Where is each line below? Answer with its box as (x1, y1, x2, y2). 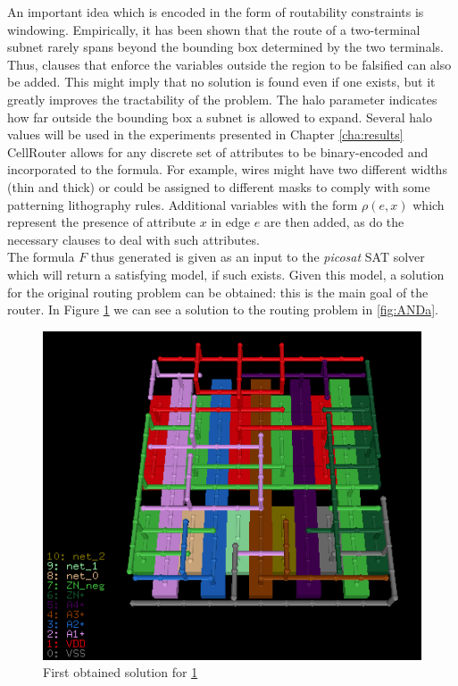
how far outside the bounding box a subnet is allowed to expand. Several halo (7, 107, 432, 126)
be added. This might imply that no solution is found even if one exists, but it (7, 72, 436, 91)
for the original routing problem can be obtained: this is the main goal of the (7, 282, 429, 301)
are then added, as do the (263, 213, 404, 231)
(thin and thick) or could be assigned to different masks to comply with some (7, 177, 430, 196)
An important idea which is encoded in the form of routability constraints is (7, 3, 424, 21)
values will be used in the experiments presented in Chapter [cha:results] (7, 125, 404, 144)
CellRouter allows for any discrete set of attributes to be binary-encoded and (7, 142, 429, 161)
